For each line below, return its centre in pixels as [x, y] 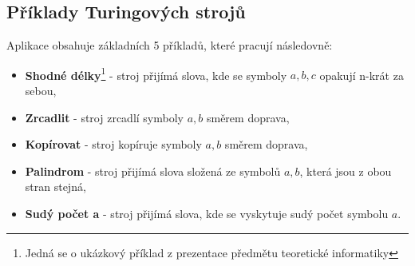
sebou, [41, 91]
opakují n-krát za [362, 75]
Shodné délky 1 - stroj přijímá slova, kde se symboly [156, 73]
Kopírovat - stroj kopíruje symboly [113, 144]
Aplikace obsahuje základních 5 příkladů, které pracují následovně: [170, 45]
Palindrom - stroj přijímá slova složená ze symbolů [153, 171]
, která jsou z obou [346, 171]
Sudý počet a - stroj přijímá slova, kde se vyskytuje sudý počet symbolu [207, 214]
